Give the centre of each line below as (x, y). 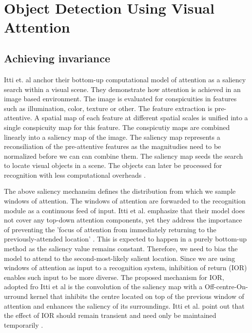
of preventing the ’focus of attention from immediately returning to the (110, 229)
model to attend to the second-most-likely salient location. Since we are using (120, 258)
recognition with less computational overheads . (75, 175)
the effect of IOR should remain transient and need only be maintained (110, 315)
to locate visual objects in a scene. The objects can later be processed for (113, 165)
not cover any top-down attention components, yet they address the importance (123, 220)
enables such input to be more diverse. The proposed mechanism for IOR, (114, 277)
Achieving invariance (57, 58)
